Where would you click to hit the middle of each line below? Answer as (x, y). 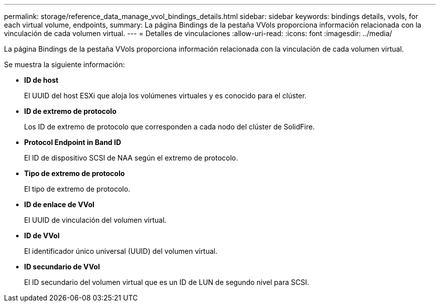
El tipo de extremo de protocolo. (77, 189)
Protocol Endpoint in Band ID (73, 142)
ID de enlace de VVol (59, 204)
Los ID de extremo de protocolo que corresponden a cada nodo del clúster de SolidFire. (170, 127)
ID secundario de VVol (62, 267)
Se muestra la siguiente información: (65, 64)
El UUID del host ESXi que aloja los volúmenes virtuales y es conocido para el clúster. (166, 96)
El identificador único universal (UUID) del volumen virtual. (121, 251)
